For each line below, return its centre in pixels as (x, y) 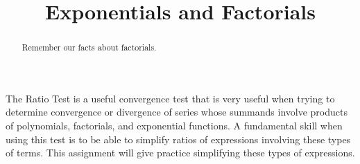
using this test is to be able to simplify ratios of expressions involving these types (178, 139)
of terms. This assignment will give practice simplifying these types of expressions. (180, 153)
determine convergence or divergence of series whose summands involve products (177, 112)
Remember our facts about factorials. (89, 47)
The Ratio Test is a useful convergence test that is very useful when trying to (170, 98)
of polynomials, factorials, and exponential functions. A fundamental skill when (174, 126)
